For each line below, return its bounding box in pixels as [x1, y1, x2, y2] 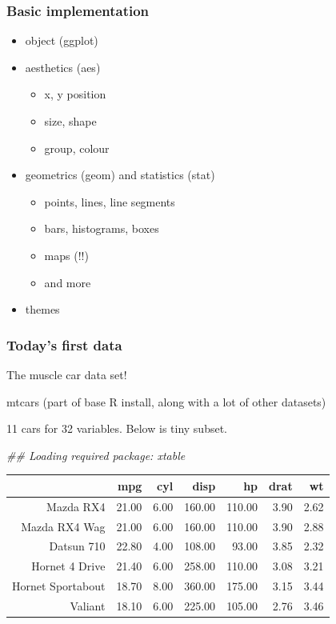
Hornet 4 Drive [31, 558, 106, 574]
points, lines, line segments [44, 193, 175, 210]
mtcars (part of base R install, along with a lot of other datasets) [6, 393, 326, 410]
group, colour [44, 139, 110, 156]
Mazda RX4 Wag [21, 518, 106, 534]
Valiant [70, 597, 106, 614]
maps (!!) [44, 246, 89, 263]
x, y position [44, 86, 106, 102]
